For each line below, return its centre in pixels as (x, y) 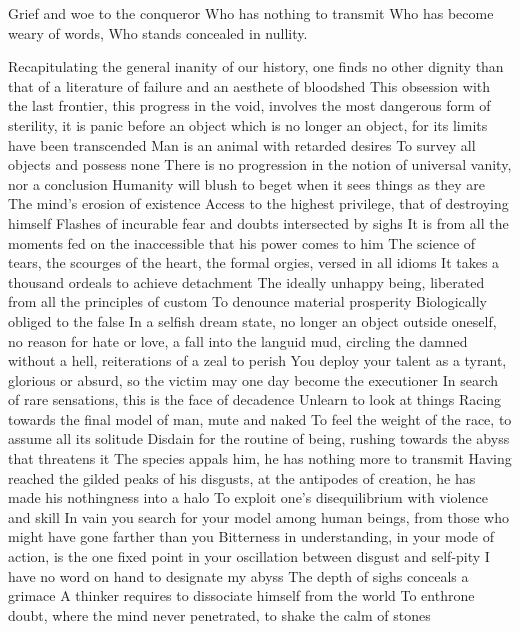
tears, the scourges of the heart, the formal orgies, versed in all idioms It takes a (254, 262)
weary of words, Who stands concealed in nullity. (158, 32)
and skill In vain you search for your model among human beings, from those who (258, 516)
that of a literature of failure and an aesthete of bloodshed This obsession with (249, 85)
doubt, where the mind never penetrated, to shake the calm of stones (219, 614)
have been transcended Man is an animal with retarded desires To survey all (242, 144)
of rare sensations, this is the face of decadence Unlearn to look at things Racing (255, 399)
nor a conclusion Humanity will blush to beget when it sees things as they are (246, 183)
